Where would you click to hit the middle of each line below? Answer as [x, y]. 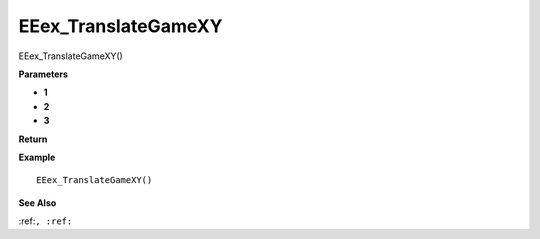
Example [37, 157]
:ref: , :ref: [45, 221]
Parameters [43, 74]
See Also [37, 202]
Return [33, 139]
